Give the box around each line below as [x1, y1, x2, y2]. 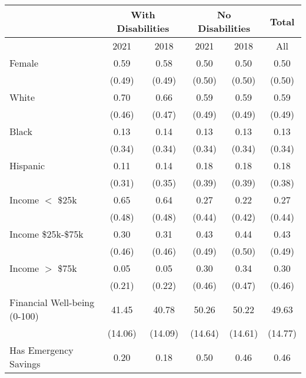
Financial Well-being [9, 295, 95, 309]
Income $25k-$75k [9, 227, 84, 241]
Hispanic [9, 159, 45, 172]
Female [9, 56, 39, 70]
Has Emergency [9, 343, 74, 357]
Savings [9, 357, 41, 370]
